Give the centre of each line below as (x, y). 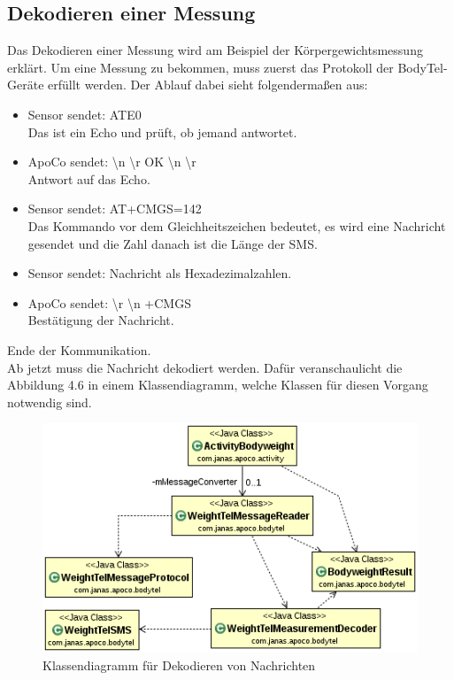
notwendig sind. (50, 402)
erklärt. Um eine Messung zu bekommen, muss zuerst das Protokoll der (200, 67)
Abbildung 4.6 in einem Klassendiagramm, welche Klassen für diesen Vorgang (218, 385)
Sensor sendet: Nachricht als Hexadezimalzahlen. (160, 273)
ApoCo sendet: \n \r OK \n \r (112, 162)
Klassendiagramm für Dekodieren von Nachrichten (179, 665)
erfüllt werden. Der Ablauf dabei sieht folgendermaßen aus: (208, 85)
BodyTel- (423, 67)
